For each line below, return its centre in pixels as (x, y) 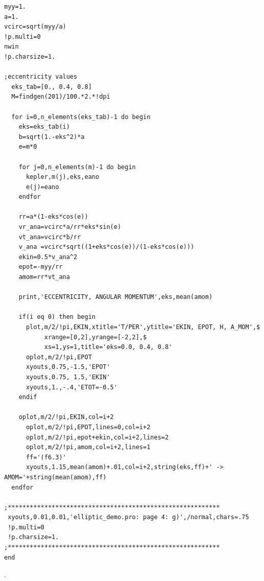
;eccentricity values (41, 77)
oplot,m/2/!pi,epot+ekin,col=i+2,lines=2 (97, 437)
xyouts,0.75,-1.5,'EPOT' (68, 367)
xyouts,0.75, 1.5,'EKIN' (68, 377)
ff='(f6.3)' (46, 457)
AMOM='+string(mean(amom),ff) (55, 477)
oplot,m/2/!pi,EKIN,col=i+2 (66, 417)
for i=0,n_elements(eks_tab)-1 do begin (81, 117)
